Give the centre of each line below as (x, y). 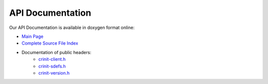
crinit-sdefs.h (52, 66)
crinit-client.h (52, 59)
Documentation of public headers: (57, 52)
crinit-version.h (54, 73)
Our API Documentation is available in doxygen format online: (72, 28)
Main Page (33, 36)
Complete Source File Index (50, 43)
